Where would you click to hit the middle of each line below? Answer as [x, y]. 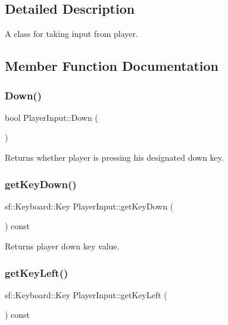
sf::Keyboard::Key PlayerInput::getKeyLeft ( [86, 294]
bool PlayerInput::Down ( [51, 117]
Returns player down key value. [62, 246]
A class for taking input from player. [71, 34]
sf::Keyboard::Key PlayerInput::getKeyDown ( [89, 206]
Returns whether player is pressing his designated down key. [114, 157]
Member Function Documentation [112, 66]
